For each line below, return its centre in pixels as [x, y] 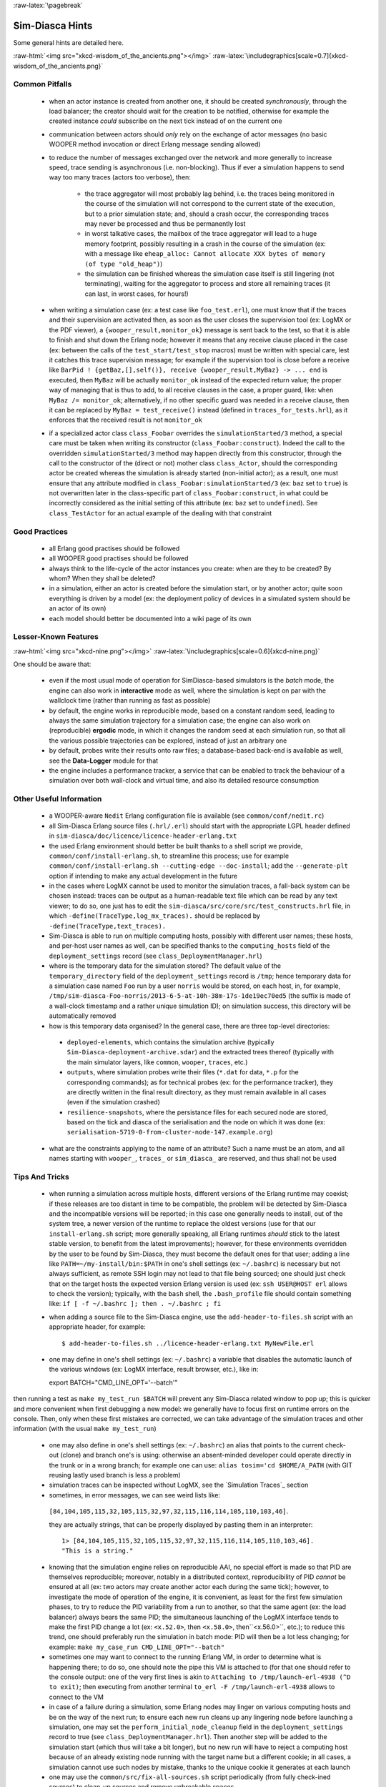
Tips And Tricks [41, 1177]
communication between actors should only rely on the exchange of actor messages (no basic [188, 134]
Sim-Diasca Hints [53, 25]
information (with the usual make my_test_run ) [85, 1429]
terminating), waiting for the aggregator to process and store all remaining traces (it [208, 284]
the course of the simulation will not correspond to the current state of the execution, [210, 204]
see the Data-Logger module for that [104, 761]
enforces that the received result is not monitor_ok [126, 420]
